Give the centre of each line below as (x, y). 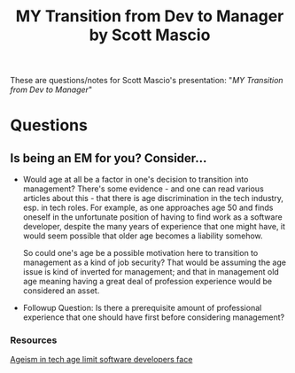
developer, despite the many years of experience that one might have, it (154, 227)
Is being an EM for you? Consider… (109, 158)
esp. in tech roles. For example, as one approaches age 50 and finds (148, 208)
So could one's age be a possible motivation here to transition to (140, 253)
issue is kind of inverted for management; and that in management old (151, 272)
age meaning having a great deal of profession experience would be (147, 282)
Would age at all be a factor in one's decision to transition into (136, 180)
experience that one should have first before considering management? (154, 317)
